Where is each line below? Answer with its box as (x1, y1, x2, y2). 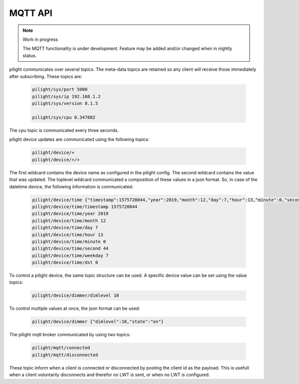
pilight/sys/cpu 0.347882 (32, 115, 96, 121)
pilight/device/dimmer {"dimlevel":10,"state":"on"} (32, 319, 164, 325)
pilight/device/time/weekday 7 (32, 253, 109, 258)
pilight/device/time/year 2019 (32, 211, 109, 217)
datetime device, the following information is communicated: (9, 183, 134, 189)
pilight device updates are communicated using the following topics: (9, 136, 149, 142)
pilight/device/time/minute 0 (32, 239, 106, 244)
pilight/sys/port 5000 (32, 87, 88, 92)
